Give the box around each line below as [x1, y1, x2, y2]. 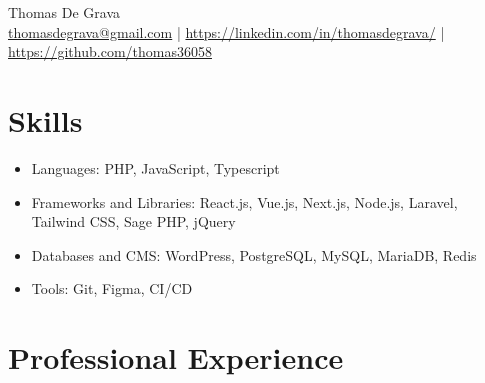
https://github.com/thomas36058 [8, 41, 212, 62]
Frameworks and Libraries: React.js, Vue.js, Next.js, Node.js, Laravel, [31, 191, 458, 212]
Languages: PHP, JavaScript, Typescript [31, 157, 280, 178]
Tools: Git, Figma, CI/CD [31, 278, 193, 299]
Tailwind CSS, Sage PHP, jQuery [31, 211, 236, 232]
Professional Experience [8, 337, 344, 378]
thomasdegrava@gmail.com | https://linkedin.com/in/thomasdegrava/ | [8, 21, 445, 42]
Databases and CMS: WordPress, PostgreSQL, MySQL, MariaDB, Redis [31, 244, 477, 265]
